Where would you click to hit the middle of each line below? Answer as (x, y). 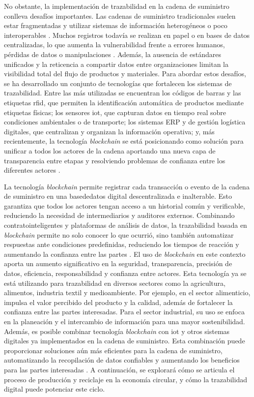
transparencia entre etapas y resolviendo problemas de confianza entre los (115, 160)
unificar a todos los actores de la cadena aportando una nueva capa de (110, 150)
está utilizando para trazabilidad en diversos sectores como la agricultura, (115, 283)
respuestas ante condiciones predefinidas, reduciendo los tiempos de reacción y (122, 244)
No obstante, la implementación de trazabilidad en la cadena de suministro (117, 6)
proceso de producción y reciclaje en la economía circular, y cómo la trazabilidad (126, 379)
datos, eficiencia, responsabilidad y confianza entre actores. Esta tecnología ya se (125, 273)
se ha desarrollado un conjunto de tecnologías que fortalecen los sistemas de (118, 83)
